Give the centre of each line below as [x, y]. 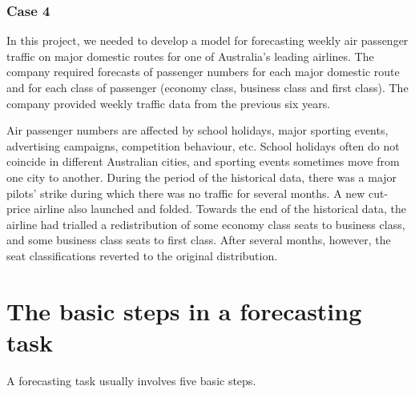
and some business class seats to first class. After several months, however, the [199, 240]
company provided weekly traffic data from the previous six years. [169, 103]
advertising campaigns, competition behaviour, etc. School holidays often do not [203, 145]
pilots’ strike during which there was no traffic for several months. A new [186, 193]
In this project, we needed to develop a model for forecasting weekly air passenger [207, 40]
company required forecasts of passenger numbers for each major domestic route [203, 72]
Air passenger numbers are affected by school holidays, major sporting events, [197, 130]
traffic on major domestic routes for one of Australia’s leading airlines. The [190, 56]
